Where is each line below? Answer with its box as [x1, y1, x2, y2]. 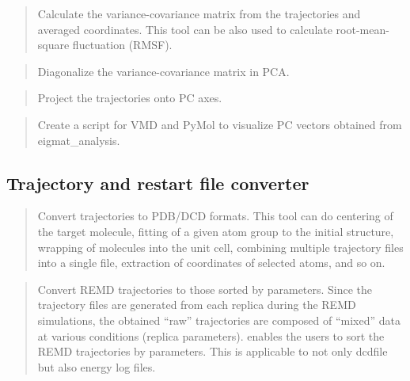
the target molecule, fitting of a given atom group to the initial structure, [37, 223, 394, 239]
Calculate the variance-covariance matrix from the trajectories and [37, 6, 361, 21]
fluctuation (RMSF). [72, 36, 173, 53]
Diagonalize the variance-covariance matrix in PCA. [37, 63, 290, 79]
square [37, 36, 70, 53]
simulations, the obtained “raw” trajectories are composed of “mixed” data [37, 311, 401, 328]
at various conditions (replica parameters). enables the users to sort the [37, 327, 385, 344]
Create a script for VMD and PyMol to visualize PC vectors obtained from [37, 116, 402, 132]
